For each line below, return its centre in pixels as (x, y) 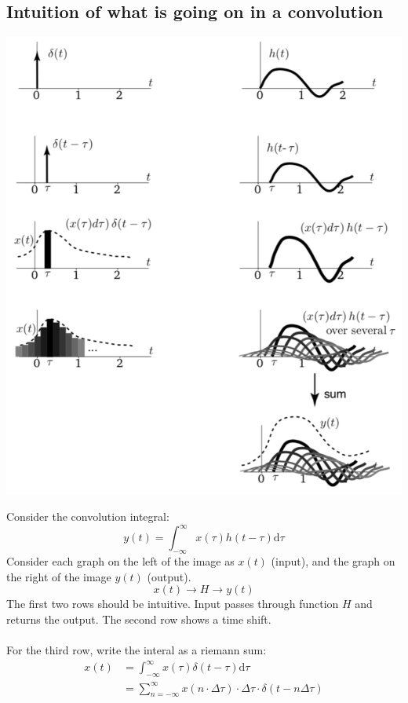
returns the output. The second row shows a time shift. (139, 619)
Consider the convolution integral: (88, 516)
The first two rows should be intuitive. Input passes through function (173, 604)
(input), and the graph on (333, 561)
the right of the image (59, 576)
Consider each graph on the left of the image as (120, 561)
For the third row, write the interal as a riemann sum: (137, 650)
